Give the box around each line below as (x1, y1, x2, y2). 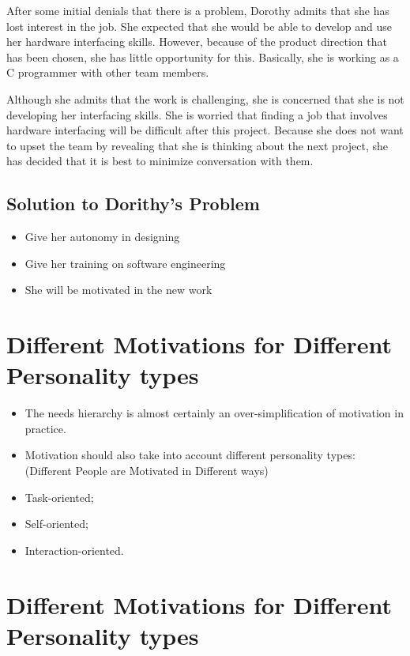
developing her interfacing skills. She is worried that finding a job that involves (6, 106, 388, 123)
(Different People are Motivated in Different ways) (24, 462, 269, 479)
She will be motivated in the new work (24, 281, 213, 298)
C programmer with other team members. (6, 64, 209, 81)
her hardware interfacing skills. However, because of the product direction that (6, 33, 387, 50)
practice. (24, 420, 66, 436)
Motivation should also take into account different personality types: (24, 447, 355, 463)
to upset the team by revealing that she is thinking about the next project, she (6, 137, 388, 153)
